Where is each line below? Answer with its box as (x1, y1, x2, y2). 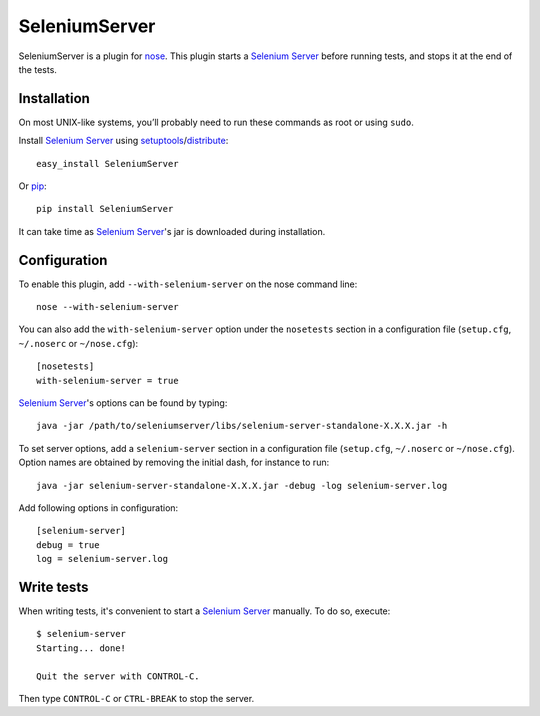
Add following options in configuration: (18, 502, 179, 514)
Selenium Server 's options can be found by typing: (18, 397, 228, 409)
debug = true (36, 539, 100, 550)
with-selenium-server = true (36, 375, 179, 386)
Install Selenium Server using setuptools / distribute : (18, 135, 229, 147)
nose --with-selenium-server (36, 301, 179, 313)
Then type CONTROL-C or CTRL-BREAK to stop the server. (18, 693, 255, 705)
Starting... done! (36, 642, 127, 654)
